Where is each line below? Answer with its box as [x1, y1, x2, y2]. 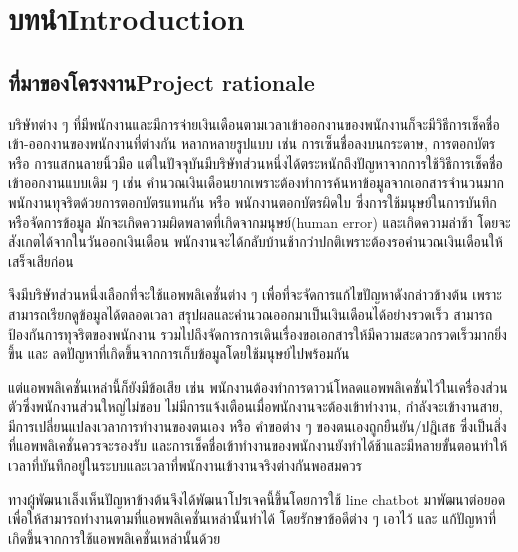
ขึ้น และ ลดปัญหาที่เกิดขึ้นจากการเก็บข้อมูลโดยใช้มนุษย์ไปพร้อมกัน [8, 343, 350, 364]
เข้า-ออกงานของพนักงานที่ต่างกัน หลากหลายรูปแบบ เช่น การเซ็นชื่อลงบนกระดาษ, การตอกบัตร [8, 133, 496, 154]
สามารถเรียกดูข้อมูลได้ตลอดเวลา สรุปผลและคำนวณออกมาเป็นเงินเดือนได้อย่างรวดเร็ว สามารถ [8, 303, 493, 324]
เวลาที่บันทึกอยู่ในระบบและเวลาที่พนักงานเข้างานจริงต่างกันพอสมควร [8, 455, 362, 476]
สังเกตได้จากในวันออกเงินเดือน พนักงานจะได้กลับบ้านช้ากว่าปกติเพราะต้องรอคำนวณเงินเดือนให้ [8, 231, 503, 252]
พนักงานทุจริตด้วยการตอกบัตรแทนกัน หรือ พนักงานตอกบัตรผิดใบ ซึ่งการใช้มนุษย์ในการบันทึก [8, 191, 497, 212]
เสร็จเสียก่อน [8, 250, 74, 271]
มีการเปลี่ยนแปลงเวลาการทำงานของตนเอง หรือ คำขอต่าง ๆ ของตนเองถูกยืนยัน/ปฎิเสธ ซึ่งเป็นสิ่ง [8, 415, 507, 436]
